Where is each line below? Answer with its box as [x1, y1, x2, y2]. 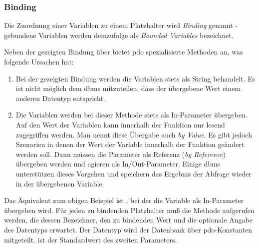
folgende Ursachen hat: [4, 56, 74, 66]
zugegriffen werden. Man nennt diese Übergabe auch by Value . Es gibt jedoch [15, 129, 252, 139]
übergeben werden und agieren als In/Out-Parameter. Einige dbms [15, 158, 221, 169]
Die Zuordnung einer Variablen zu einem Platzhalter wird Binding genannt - [4, 20, 238, 30]
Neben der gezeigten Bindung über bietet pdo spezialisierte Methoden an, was [4, 46, 243, 57]
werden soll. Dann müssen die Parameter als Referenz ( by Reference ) [15, 148, 226, 159]
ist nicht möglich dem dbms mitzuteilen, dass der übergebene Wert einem [15, 83, 241, 93]
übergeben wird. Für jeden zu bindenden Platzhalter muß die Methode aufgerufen [4, 204, 255, 215]
